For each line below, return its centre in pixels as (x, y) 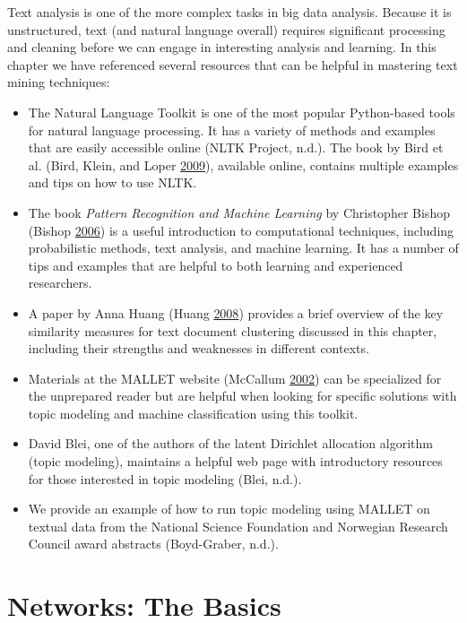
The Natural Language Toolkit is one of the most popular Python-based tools (242, 112)
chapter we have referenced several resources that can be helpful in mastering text (233, 64)
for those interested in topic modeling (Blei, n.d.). (165, 478)
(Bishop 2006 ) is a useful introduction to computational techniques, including (241, 230)
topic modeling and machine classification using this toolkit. (193, 413)
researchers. (60, 283)
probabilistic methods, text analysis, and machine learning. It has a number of (243, 248)
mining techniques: (59, 82)
